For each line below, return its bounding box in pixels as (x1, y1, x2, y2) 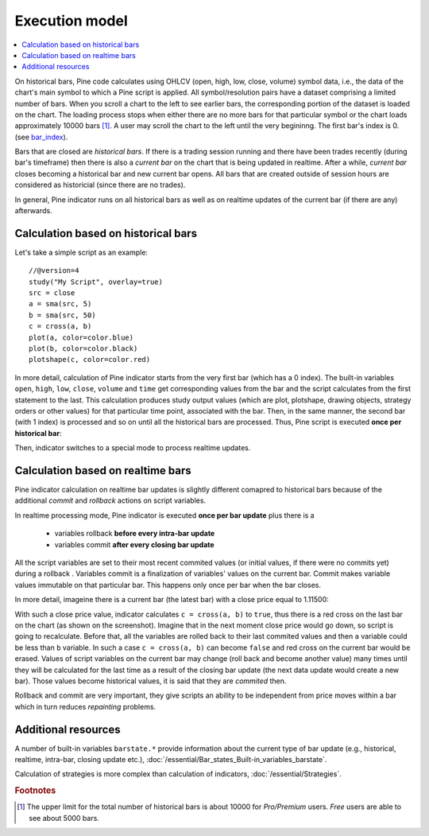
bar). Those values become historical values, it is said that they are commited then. (14, 676, 287, 686)
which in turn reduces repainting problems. (14, 702, 157, 711)
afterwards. (14, 206, 52, 216)
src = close (29, 289, 75, 297)
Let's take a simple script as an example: (14, 247, 149, 257)
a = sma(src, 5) (29, 299, 92, 309)
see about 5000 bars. (29, 813, 99, 822)
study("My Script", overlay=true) (29, 277, 163, 286)
